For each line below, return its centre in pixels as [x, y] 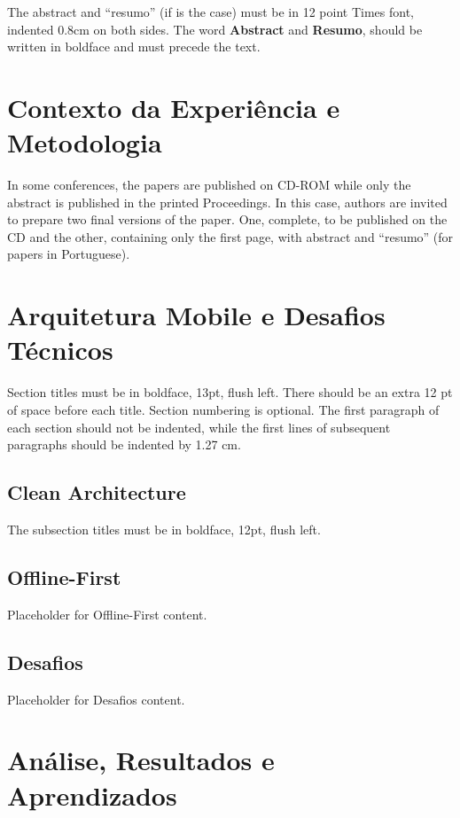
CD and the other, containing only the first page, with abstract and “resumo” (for [230, 236]
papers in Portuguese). [69, 254]
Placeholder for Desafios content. [96, 699]
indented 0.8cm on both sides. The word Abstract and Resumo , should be [215, 29]
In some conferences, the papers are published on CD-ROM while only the [209, 185]
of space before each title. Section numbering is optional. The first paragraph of [223, 409]
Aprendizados [92, 795]
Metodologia [85, 142]
